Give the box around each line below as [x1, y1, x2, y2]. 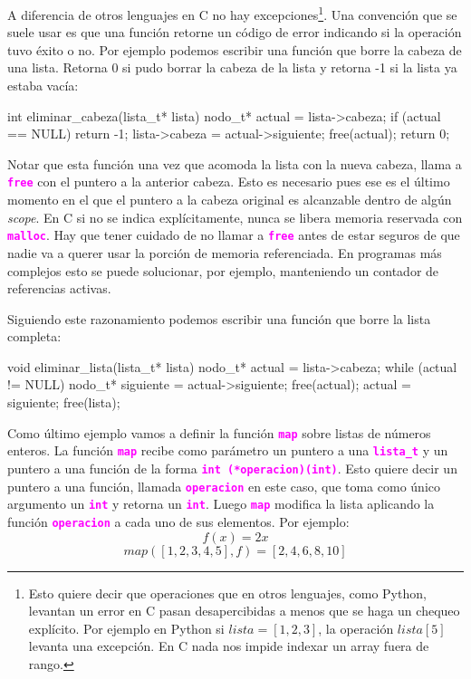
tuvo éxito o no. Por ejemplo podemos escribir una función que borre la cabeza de [7, 40, 462, 59]
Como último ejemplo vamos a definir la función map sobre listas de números [7, 423, 431, 442]
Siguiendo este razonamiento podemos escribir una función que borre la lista [7, 309, 431, 328]
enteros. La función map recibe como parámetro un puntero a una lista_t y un [7, 441, 448, 460]
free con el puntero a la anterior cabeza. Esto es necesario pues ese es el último [7, 172, 450, 191]
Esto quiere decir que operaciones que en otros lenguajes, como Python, [28, 583, 427, 602]
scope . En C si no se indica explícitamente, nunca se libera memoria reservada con [7, 207, 463, 226]
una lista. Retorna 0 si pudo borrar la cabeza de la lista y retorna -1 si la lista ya [7, 58, 457, 77]
